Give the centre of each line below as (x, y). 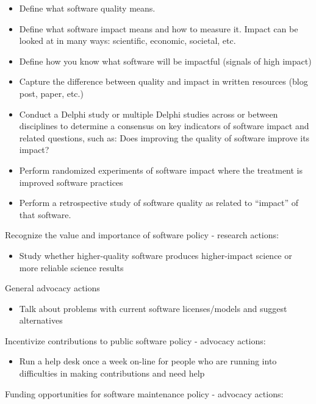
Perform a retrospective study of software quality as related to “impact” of (159, 203)
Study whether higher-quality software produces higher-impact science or (156, 255)
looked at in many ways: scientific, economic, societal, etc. (127, 41)
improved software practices (71, 182)
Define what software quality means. (87, 8)
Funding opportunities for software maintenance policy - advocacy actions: (144, 393)
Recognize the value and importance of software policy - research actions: (142, 235)
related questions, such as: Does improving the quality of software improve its (164, 137)
